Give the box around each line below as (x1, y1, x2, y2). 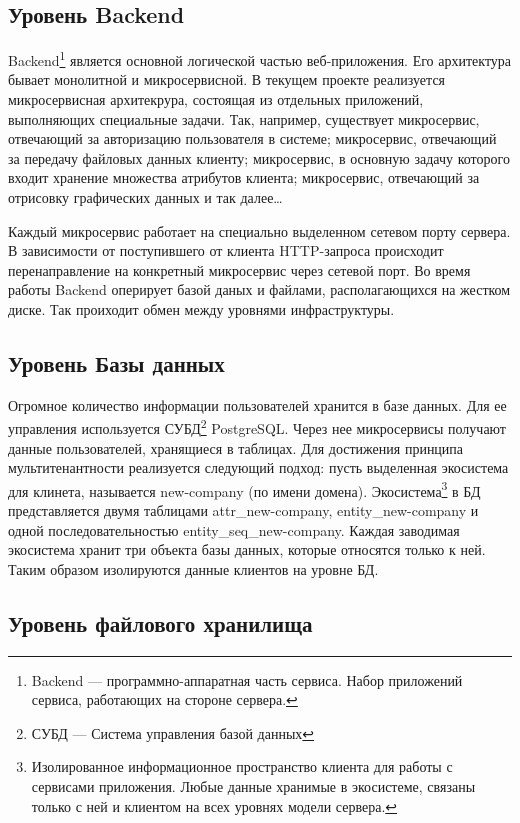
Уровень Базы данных (8, 347, 225, 378)
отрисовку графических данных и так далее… (8, 187, 283, 208)
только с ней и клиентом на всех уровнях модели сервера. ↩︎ (31, 795, 398, 816)
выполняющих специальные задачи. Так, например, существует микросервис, (8, 108, 480, 129)
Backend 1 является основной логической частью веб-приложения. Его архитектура (8, 47, 512, 70)
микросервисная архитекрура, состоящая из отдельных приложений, (8, 89, 424, 110)
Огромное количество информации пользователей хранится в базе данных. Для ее (8, 394, 507, 415)
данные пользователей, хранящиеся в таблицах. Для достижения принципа (8, 437, 464, 458)
